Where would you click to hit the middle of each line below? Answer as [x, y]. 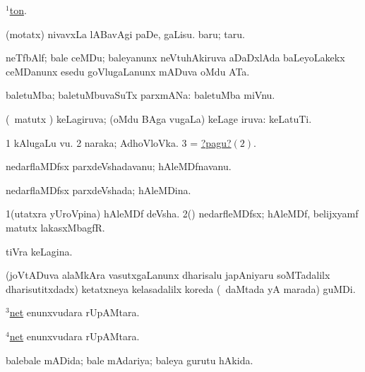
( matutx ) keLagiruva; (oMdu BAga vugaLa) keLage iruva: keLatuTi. [159, 118]
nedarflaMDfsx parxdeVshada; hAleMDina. [98, 190]
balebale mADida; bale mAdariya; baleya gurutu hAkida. [130, 360]
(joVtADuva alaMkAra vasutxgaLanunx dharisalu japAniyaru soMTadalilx [168, 275]
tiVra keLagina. [39, 251]
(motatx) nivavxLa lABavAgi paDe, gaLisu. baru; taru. [125, 34]
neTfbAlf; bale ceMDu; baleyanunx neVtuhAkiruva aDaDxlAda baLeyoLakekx [175, 58]
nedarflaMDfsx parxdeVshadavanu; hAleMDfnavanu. [119, 166]
